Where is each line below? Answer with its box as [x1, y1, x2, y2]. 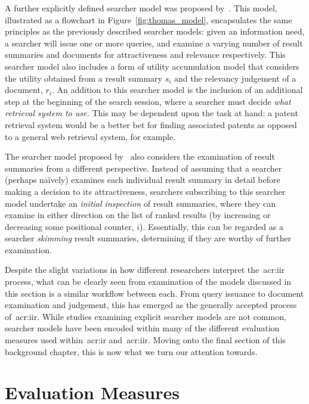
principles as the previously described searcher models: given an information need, [5, 25, 305, 38]
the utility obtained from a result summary [5, 72, 162, 84]
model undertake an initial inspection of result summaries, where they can [5, 197, 276, 209]
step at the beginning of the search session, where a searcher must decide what [5, 95, 291, 107]
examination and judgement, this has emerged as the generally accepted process [5, 299, 297, 311]
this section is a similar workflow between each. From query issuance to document [5, 287, 304, 299]
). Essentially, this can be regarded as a [140, 220, 283, 232]
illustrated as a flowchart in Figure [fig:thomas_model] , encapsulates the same [5, 13, 292, 26]
